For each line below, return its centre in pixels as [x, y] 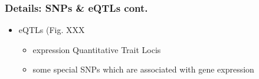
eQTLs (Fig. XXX [52, 30]
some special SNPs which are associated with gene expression [143, 69]
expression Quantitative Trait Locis [97, 49]
